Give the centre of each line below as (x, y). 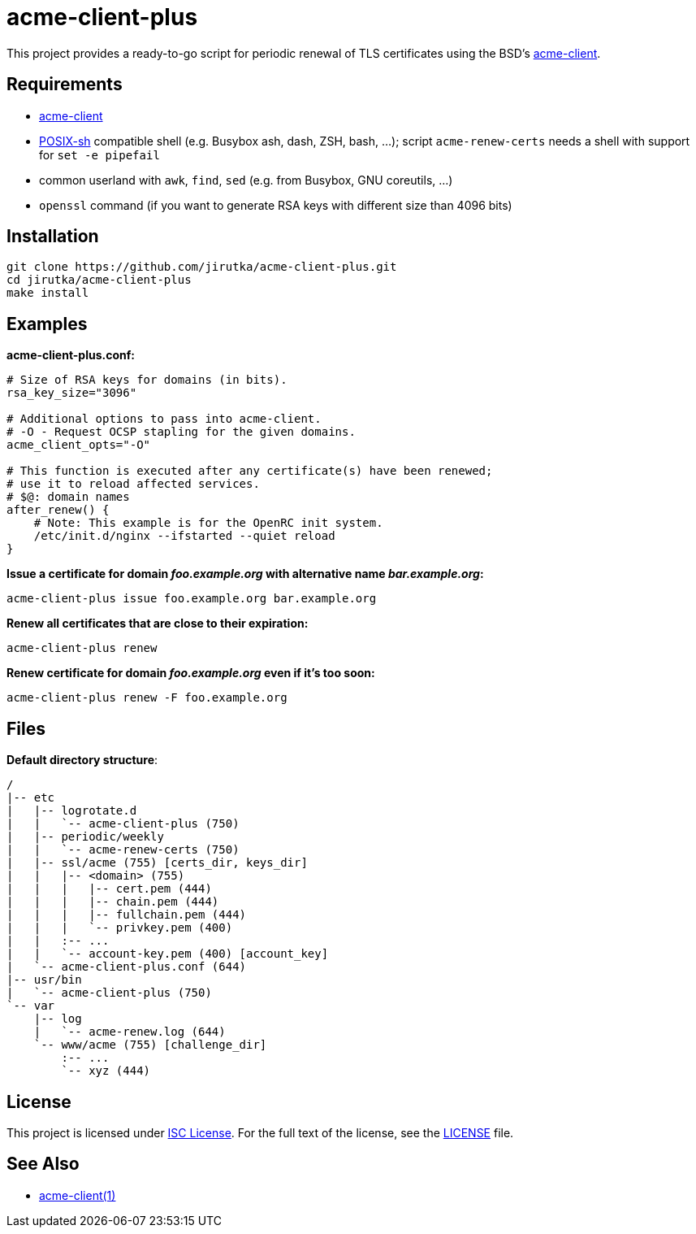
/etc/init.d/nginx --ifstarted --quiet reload (184, 536)
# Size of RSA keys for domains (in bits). (147, 380)
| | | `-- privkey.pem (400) (120, 928)
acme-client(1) (78, 1195)
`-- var (31, 1006)
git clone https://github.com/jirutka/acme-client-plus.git (202, 267)
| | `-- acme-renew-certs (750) (123, 850)
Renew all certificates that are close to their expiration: (158, 624)
